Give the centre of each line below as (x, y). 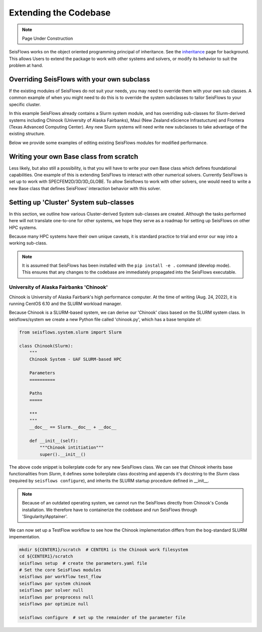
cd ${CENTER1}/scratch (46, 556)
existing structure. (27, 134)
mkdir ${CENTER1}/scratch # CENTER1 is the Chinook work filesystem (104, 550)
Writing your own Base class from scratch (74, 156)
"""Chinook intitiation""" (72, 448)
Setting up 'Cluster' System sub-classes (72, 202)
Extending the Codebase (60, 13)
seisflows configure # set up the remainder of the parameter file (102, 617)
